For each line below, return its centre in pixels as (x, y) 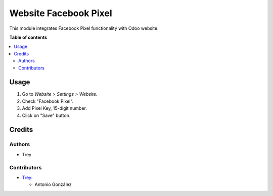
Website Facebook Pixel (61, 13)
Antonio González (53, 184)
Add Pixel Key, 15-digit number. (54, 108)
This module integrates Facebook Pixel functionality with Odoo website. (84, 28)
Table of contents (28, 37)
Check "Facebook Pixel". (48, 101)
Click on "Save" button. (46, 115)
